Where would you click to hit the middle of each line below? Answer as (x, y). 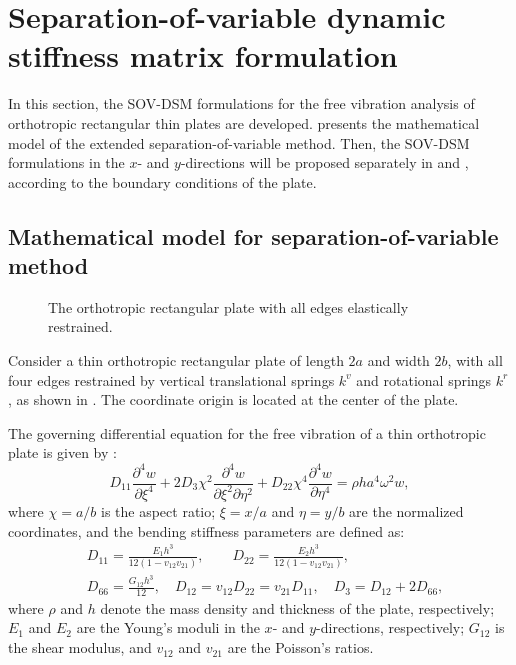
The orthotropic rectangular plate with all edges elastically (228, 306)
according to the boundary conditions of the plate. (162, 181)
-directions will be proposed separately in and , (324, 162)
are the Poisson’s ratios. (300, 647)
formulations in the (66, 162)
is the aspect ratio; (158, 510)
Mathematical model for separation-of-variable (253, 235)
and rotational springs (424, 379)
